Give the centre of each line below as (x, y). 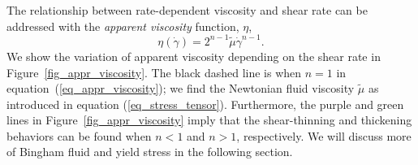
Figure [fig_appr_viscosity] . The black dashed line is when (154, 72)
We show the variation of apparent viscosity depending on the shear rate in (194, 56)
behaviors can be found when (79, 135)
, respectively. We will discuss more (324, 135)
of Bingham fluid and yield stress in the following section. (150, 152)
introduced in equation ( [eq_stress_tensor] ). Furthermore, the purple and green (205, 104)
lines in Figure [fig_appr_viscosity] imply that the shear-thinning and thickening (209, 120)
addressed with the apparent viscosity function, (123, 26)
